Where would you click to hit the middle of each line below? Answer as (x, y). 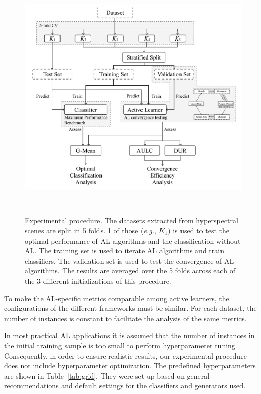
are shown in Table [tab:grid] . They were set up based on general (107, 375)
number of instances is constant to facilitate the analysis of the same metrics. (125, 318)
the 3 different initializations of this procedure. (98, 280)
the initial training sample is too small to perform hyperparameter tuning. (121, 345)
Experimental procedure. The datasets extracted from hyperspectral (132, 220)
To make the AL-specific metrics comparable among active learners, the (117, 298)
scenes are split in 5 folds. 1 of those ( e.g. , (91, 231)
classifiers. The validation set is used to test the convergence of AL (129, 260)
